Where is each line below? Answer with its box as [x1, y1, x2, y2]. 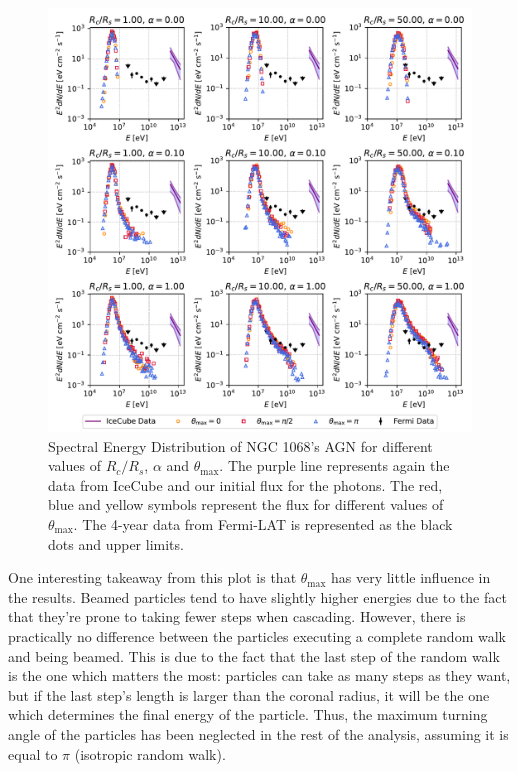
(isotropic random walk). [74, 743, 226, 764]
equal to [8, 743, 58, 764]
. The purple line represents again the [219, 455, 450, 476]
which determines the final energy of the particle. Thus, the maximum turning [8, 704, 488, 725]
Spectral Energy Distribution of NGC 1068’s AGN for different [48, 435, 433, 456]
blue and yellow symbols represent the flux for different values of [48, 494, 444, 515]
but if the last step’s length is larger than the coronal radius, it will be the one [8, 684, 490, 705]
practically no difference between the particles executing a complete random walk [8, 625, 506, 646]
